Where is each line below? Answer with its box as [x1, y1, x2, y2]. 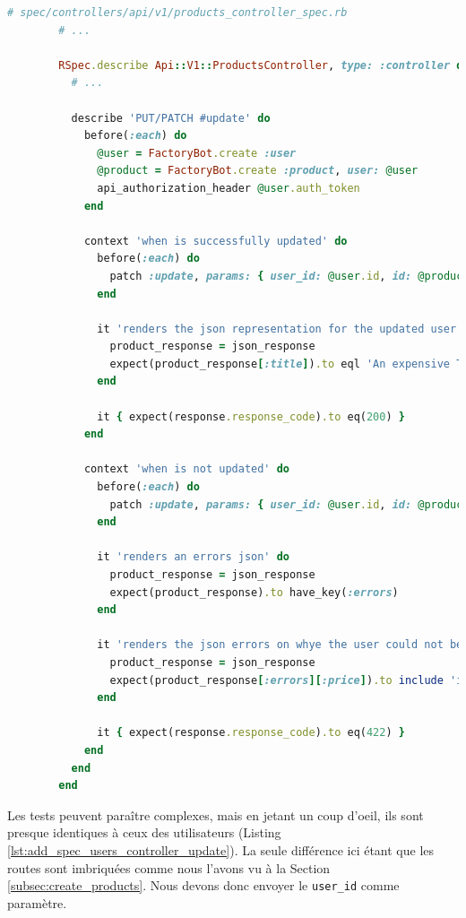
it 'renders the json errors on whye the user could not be [97, 638, 463, 652]
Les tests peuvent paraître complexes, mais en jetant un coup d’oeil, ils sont [7, 805, 424, 824]
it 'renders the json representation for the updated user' [97, 322, 463, 335]
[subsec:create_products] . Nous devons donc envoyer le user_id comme [7, 876, 400, 895]
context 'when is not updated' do [83, 463, 290, 476]
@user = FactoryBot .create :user [97, 146, 297, 160]
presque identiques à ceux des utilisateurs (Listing [7, 823, 281, 842]
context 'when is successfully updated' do [83, 234, 348, 247]
